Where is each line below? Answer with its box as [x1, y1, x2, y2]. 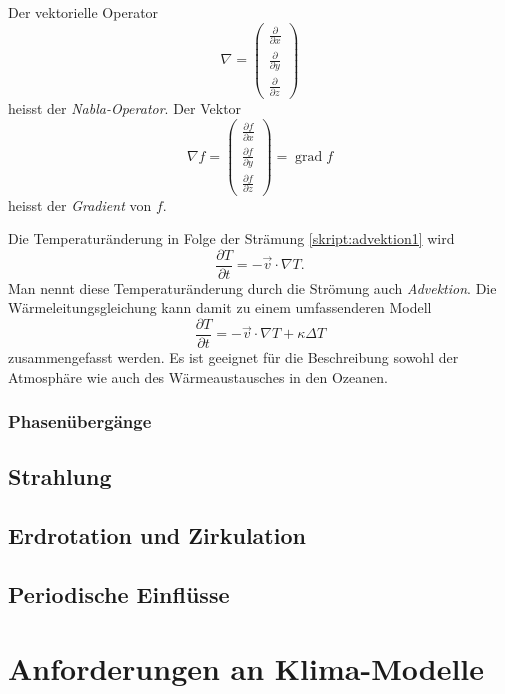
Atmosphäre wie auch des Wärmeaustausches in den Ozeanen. [8, 366, 388, 387]
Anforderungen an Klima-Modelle [8, 647, 485, 688]
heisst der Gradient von [8, 194, 152, 215]
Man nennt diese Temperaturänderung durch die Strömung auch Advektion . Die [8, 277, 497, 298]
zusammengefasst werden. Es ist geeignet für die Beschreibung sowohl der [8, 347, 459, 367]
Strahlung [8, 461, 112, 492]
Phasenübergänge [8, 409, 152, 434]
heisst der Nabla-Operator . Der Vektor [8, 98, 242, 119]
